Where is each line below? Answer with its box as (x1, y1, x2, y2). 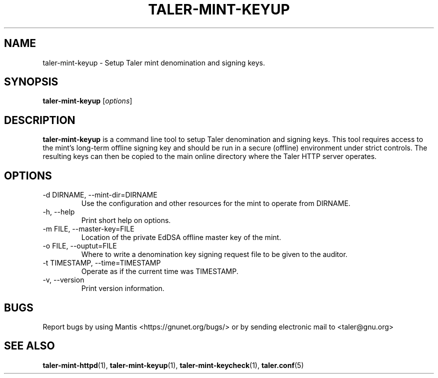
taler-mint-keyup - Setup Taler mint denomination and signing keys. (42, 58, 265, 67)
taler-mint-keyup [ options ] (42, 96, 132, 105)
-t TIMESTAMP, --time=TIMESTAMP (42, 258, 161, 267)
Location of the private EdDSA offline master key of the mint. (81, 233, 281, 242)
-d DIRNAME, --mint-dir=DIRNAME (42, 190, 157, 199)
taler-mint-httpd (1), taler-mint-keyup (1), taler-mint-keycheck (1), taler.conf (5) (42, 360, 304, 369)
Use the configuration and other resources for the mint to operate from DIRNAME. (81, 199, 350, 208)
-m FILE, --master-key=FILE (42, 224, 134, 233)
